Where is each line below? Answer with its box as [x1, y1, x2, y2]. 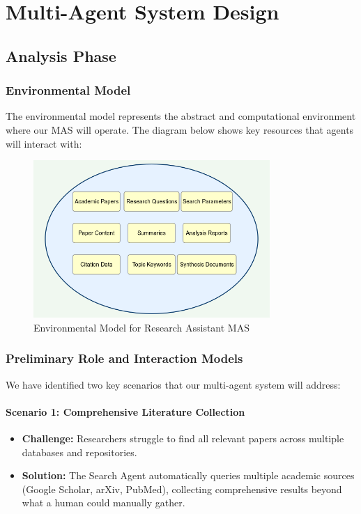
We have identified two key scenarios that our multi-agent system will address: [6, 377, 341, 391]
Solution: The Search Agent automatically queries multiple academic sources [22, 468, 355, 483]
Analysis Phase [6, 45, 116, 66]
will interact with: [6, 136, 82, 150]
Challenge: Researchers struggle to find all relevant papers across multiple [22, 431, 344, 446]
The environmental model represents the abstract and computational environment [6, 109, 356, 123]
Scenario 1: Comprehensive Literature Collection [6, 404, 245, 419]
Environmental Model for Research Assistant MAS [33, 320, 249, 334]
